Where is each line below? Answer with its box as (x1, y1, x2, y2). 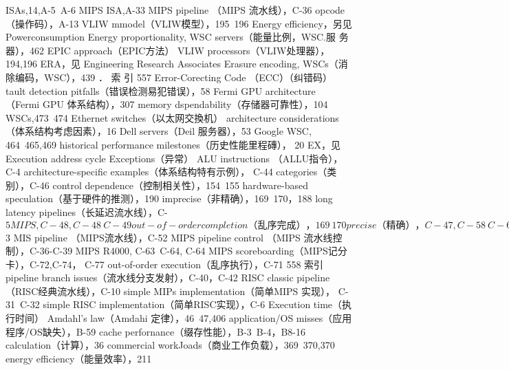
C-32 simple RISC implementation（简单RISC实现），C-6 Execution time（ (19, 297, 343, 312)
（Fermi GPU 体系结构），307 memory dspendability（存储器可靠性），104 (6, 97, 328, 111)
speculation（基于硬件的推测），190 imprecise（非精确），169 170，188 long (6, 191, 333, 206)
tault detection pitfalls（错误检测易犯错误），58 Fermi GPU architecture (6, 83, 316, 98)
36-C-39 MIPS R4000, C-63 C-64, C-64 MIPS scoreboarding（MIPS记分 (39, 243, 347, 258)
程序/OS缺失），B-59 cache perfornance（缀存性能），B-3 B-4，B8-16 (6, 324, 305, 338)
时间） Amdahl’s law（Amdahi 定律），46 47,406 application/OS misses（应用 (14, 311, 352, 325)
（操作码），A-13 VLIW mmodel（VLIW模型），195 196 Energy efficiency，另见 (6, 16, 352, 30)
